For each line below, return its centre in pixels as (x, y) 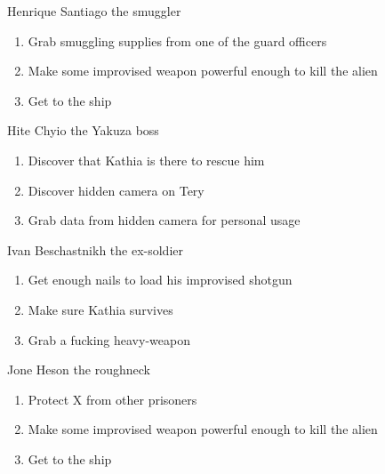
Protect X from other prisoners (112, 399)
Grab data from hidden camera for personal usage (164, 220)
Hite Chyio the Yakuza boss (83, 130)
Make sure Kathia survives (100, 309)
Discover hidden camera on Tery (116, 190)
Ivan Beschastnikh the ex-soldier (96, 249)
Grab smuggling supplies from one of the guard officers (177, 40)
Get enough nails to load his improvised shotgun (160, 280)
